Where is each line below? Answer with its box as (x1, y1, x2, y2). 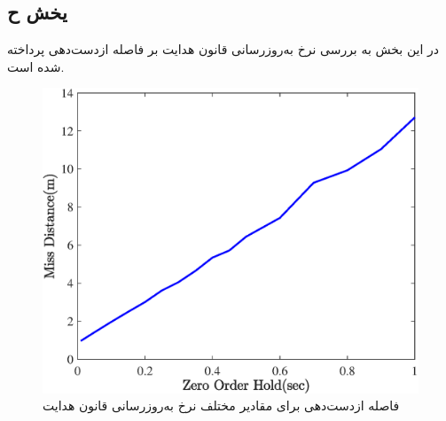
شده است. (7, 57, 65, 75)
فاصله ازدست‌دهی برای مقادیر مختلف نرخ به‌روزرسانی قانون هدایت (43, 396, 400, 415)
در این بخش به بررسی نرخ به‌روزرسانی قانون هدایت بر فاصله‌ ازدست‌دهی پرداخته (7, 40, 440, 58)
